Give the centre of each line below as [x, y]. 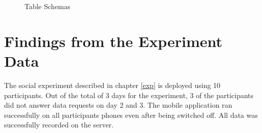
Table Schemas [48, 6]
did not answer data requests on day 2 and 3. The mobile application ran [118, 105]
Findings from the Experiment [113, 41]
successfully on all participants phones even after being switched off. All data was [131, 115]
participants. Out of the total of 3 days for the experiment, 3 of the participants [129, 95]
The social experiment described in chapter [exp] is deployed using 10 [112, 85]
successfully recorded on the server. [59, 125]
